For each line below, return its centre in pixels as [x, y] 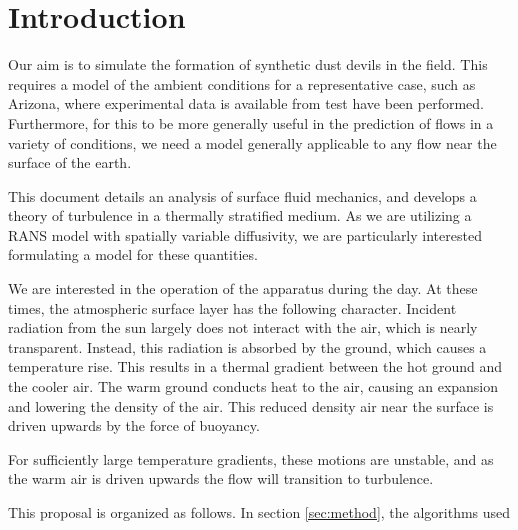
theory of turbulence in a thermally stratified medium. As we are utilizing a [240, 215]
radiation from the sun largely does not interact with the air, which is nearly [243, 327]
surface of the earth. [70, 162]
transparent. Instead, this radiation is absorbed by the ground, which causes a [247, 346]
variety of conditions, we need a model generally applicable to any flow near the [252, 142]
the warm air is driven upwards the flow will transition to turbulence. [221, 478]
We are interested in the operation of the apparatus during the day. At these [243, 288]
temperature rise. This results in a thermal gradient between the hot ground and [255, 366]
